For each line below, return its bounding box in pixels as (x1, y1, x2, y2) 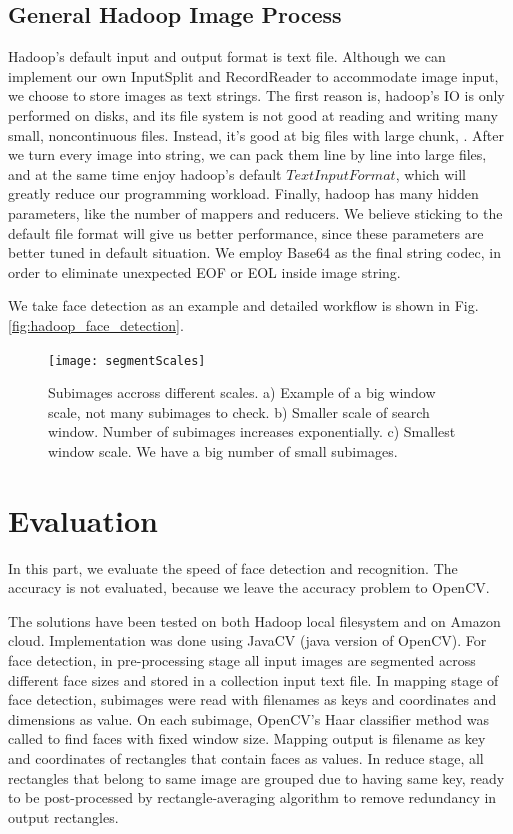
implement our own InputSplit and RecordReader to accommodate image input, (8, 65, 499, 86)
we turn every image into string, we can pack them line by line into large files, (8, 144, 487, 165)
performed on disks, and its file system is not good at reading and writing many (8, 104, 498, 125)
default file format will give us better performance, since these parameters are (8, 222, 484, 243)
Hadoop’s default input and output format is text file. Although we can (8, 46, 446, 67)
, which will (395, 163, 467, 184)
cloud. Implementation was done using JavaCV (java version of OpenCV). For (8, 630, 487, 651)
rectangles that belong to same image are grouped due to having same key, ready (8, 767, 505, 788)
